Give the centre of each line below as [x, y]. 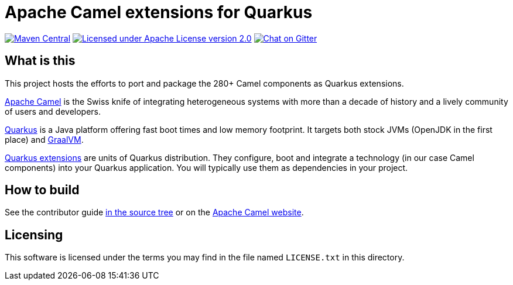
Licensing [34, 235]
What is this [40, 61]
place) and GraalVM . [44, 139]
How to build [42, 190]
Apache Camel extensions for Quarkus [159, 12]
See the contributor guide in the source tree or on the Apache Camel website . [154, 212]
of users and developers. [53, 111]
